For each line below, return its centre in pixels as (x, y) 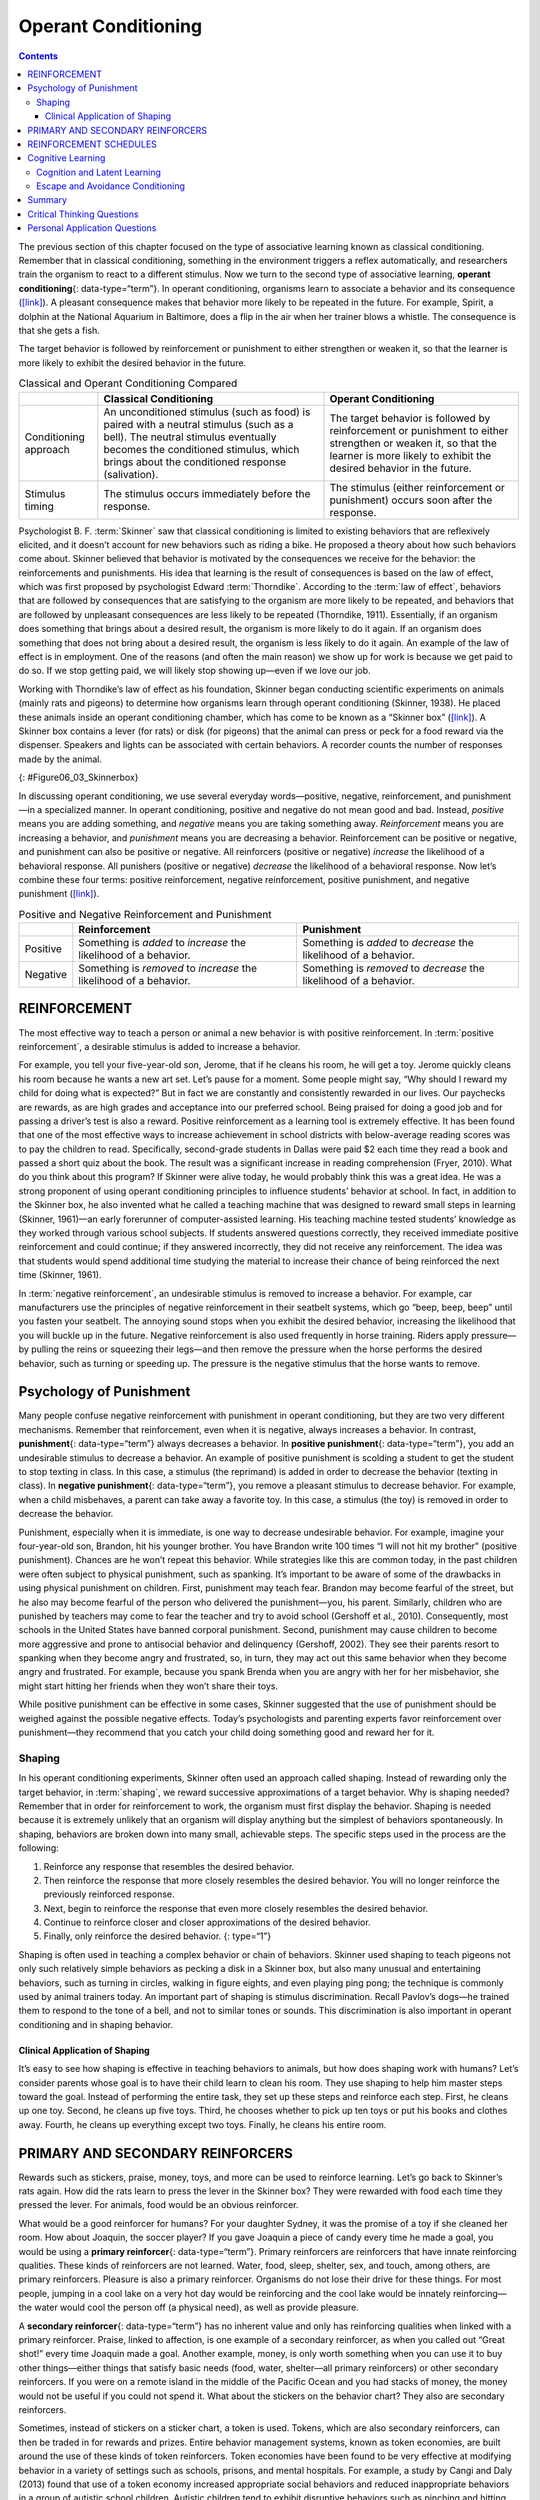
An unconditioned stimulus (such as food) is (207, 412)
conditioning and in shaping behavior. (96, 2024)
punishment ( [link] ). (59, 894)
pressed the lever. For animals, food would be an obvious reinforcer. (158, 2205)
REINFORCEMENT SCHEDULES (92, 144)
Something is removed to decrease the (393, 968)
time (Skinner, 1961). (60, 1275)
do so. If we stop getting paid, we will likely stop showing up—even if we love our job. (194, 671)
